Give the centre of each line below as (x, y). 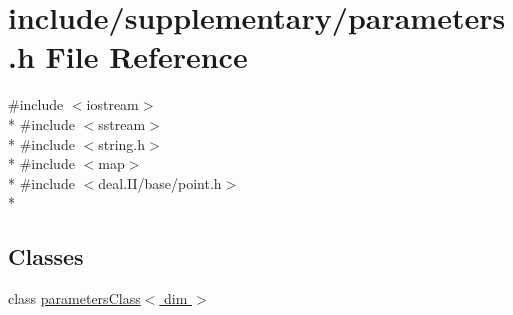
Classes (46, 256)
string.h (122, 143)
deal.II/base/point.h (160, 182)
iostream (112, 104)
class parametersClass (74, 298)
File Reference (146, 56)
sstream (122, 123)
